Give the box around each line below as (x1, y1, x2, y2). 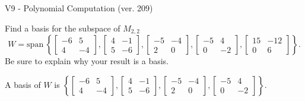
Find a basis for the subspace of (5, 21, 120, 34)
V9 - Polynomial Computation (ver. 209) (5, 2, 153, 14)
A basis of (5, 78, 41, 90)
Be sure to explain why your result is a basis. (5, 55, 169, 67)
